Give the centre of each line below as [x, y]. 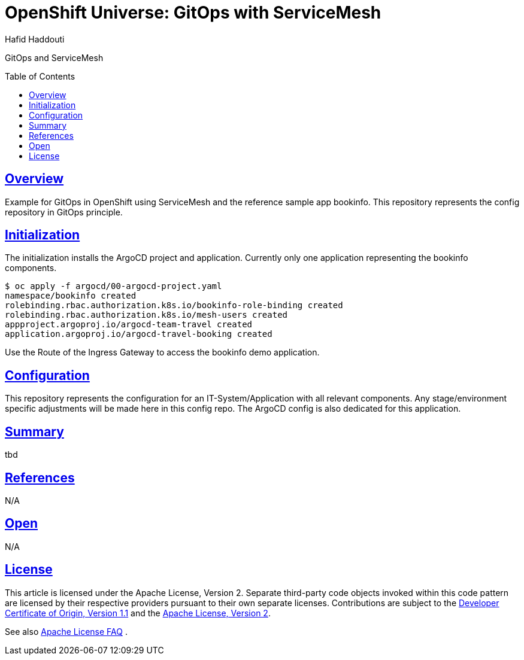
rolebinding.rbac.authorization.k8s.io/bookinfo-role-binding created [174, 305]
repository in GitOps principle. [64, 212]
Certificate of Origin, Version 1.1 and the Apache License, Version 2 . [138, 613]
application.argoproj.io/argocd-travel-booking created [139, 334]
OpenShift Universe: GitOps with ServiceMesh [193, 13]
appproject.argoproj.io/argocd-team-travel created [129, 325]
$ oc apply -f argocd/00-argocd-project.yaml [113, 286]
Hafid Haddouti [35, 39]
